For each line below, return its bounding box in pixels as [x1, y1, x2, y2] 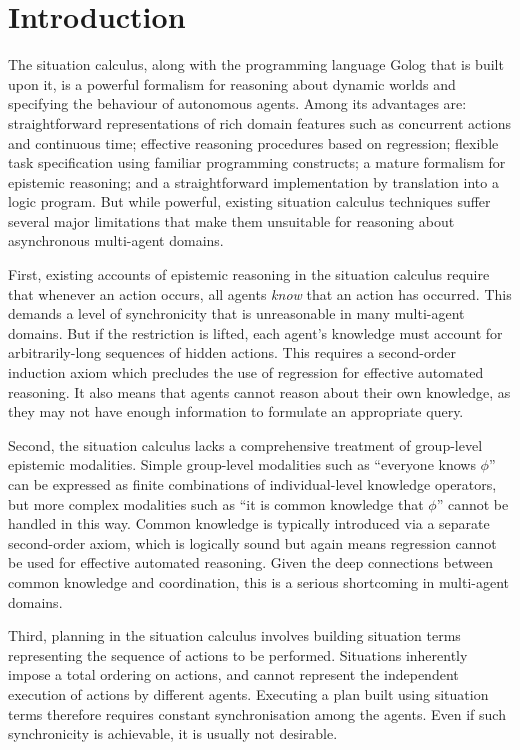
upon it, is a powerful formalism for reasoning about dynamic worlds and [8, 73, 456, 94]
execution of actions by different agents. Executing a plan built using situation [8, 683, 489, 704]
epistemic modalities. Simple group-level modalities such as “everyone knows [8, 454, 476, 475]
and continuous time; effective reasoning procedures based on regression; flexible [8, 132, 499, 153]
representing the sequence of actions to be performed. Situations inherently [8, 644, 468, 665]
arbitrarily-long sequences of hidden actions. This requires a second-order [8, 342, 456, 363]
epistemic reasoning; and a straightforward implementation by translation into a [8, 171, 499, 192]
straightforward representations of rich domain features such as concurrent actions [8, 112, 511, 133]
